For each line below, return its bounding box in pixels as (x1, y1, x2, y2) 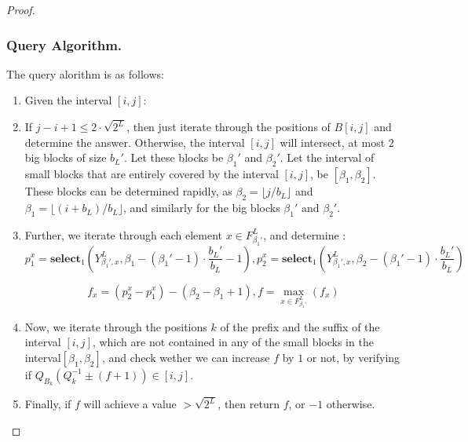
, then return (218, 396, 280, 412)
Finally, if (24, 396, 71, 412)
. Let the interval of (280, 149, 375, 166)
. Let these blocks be (123, 149, 224, 166)
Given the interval (24, 92, 112, 108)
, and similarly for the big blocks (122, 199, 280, 216)
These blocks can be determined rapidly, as (24, 183, 232, 199)
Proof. (6, 2, 35, 17)
